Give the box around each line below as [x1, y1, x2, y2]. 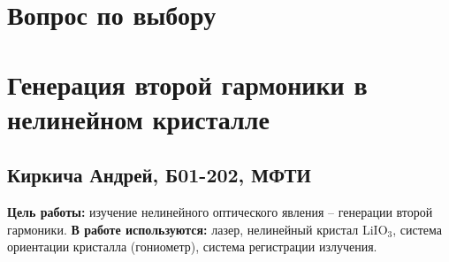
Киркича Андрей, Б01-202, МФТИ [7, 161, 311, 189]
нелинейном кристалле [7, 100, 270, 136]
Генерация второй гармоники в [7, 65, 368, 102]
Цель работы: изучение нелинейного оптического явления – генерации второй [7, 203, 433, 221]
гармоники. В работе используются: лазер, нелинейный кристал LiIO [7, 220, 388, 238]
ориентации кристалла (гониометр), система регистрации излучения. [7, 237, 377, 256]
